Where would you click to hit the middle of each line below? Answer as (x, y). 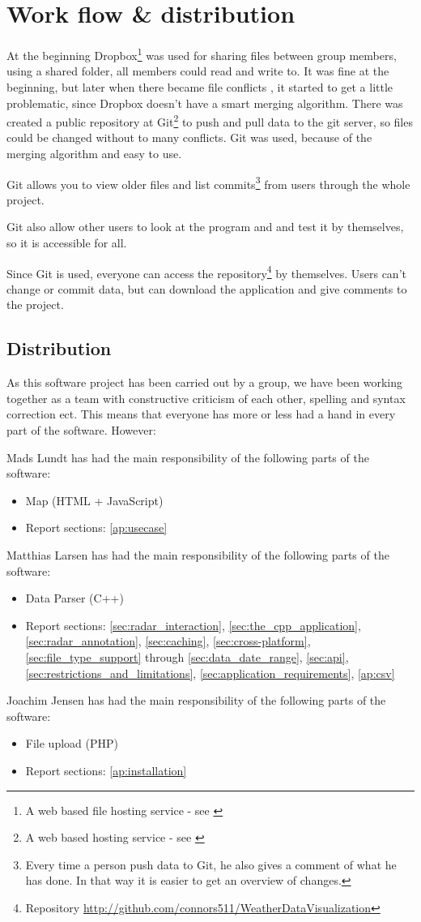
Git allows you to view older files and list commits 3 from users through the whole (208, 182)
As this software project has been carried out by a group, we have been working (204, 382)
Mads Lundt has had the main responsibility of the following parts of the (188, 457)
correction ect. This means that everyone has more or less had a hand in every (201, 414)
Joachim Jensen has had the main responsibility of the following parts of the (196, 700)
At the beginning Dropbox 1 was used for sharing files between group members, (202, 54)
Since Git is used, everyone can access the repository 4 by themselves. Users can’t (206, 272)
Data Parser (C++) (74, 598)
